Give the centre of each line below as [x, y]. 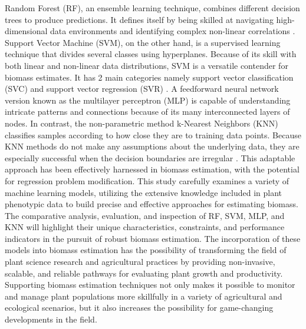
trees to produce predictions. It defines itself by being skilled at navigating [139, 19]
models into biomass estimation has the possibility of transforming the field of [146, 250]
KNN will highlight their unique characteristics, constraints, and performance [145, 227]
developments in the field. [51, 319]
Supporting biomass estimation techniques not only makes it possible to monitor [150, 285]
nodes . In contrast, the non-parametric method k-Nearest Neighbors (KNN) [142, 123]
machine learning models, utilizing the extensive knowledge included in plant [143, 192]
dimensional [26, 31]
